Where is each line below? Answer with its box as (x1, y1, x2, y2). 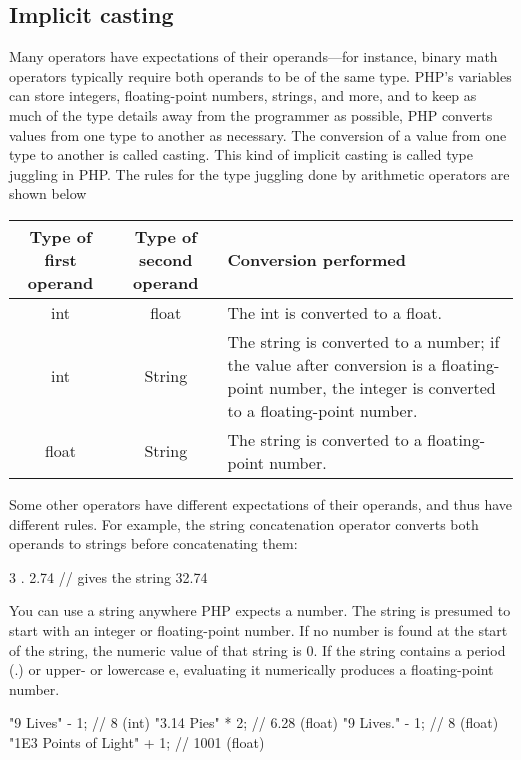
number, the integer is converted (269, 375, 496, 399)
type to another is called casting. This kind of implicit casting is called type (9, 144, 473, 165)
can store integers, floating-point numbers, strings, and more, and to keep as (9, 85, 477, 106)
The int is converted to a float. (227, 300, 442, 324)
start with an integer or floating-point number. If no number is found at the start (9, 619, 508, 640)
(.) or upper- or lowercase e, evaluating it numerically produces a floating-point (9, 659, 494, 680)
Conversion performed (227, 247, 406, 271)
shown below (9, 183, 87, 204)
